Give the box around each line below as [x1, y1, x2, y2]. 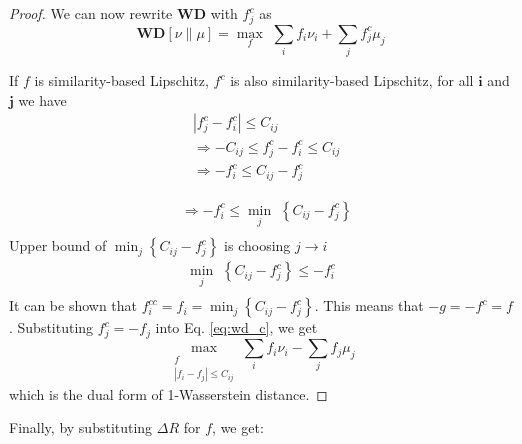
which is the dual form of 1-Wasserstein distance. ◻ [9, 383, 328, 404]
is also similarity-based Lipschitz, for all [230, 70, 474, 91]
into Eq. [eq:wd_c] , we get [155, 317, 318, 338]
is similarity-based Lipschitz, [34, 70, 209, 91]
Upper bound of [9, 235, 107, 256]
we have [18, 89, 67, 110]
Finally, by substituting [9, 417, 153, 438]
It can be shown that [9, 295, 138, 316]
